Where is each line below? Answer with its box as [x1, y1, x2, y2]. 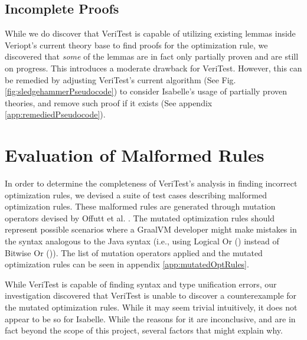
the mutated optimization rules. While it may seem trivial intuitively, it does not [5, 301, 298, 313]
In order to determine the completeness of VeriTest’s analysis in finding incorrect [5, 177, 298, 189]
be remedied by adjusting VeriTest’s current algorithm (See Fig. [5, 73, 236, 86]
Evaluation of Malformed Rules [5, 143, 264, 167]
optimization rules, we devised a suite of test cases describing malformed [5, 188, 267, 201]
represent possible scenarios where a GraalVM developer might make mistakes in [5, 223, 297, 236]
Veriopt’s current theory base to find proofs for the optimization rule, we [5, 38, 268, 51]
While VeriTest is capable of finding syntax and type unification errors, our [5, 277, 277, 290]
